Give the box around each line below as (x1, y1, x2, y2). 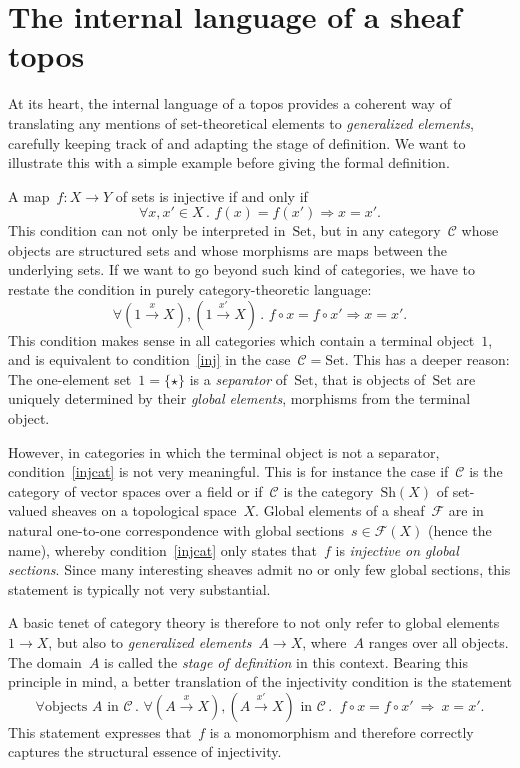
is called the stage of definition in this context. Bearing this (104, 651, 468, 672)
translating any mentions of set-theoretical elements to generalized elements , (8, 112, 474, 133)
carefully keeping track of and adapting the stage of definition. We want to (8, 132, 466, 153)
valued (8, 500, 48, 521)
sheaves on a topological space (51, 500, 237, 521)
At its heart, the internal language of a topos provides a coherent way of (8, 93, 451, 114)
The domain (8, 651, 82, 672)
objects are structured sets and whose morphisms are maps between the (8, 239, 448, 260)
